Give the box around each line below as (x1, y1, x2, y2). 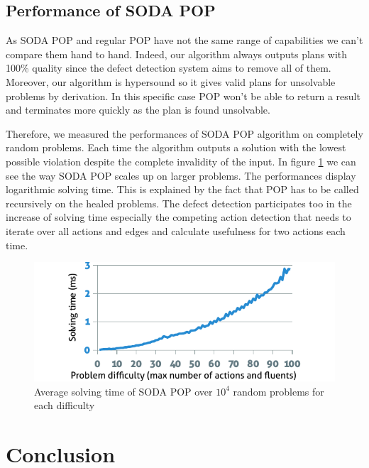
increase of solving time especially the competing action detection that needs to (6, 209, 351, 224)
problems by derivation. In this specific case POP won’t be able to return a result (6, 88, 360, 103)
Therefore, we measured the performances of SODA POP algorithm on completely (6, 126, 363, 141)
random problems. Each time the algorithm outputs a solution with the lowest (6, 140, 346, 155)
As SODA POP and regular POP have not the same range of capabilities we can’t (6, 33, 363, 48)
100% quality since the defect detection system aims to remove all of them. (6, 60, 331, 75)
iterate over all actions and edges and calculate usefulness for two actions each (6, 223, 346, 238)
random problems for (233, 383, 324, 398)
